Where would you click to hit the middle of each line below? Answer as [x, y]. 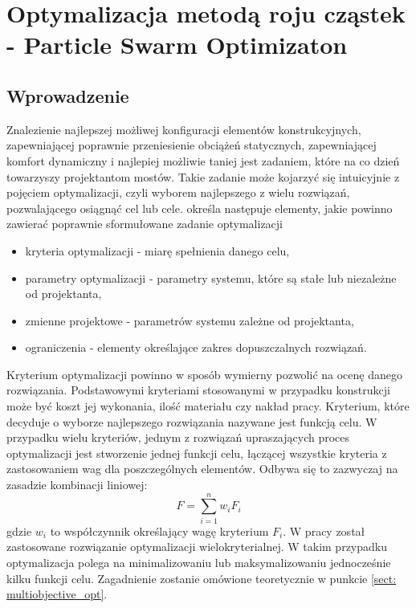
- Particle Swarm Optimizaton [177, 45]
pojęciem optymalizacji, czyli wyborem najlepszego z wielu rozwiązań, [178, 192]
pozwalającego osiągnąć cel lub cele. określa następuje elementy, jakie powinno [200, 208]
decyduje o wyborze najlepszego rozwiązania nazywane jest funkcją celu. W [192, 421]
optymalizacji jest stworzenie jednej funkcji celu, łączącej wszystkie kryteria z [197, 453]
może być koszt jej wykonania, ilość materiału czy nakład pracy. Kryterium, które [208, 406]
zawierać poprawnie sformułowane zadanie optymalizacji [145, 224]
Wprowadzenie [68, 95]
